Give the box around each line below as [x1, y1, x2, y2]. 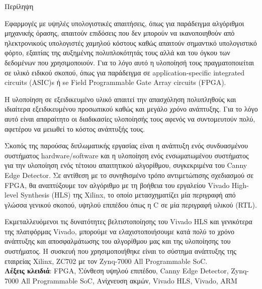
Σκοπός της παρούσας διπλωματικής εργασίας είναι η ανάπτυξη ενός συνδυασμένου [5, 140, 248, 151]
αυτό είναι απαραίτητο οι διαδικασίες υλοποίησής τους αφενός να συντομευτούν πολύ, [5, 113, 255, 124]
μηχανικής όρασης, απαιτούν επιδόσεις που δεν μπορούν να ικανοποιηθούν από [5, 28, 235, 38]
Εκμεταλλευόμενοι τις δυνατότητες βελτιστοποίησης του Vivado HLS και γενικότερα [5, 216, 252, 227]
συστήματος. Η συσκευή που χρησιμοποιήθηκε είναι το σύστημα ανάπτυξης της [5, 246, 236, 256]
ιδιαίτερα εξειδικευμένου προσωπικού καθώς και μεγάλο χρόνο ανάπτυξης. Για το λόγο [5, 104, 258, 114]
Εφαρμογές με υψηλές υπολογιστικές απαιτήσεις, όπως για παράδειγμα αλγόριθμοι [5, 18, 244, 28]
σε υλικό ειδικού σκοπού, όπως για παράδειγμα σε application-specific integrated [5, 67, 245, 77]
